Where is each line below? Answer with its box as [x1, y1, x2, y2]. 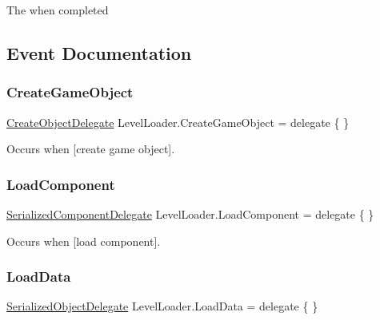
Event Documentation [6, 40, 192, 65]
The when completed [6, 2, 109, 18]
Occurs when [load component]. [6, 232, 161, 249]
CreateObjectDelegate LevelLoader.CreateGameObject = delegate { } [6, 113, 350, 130]
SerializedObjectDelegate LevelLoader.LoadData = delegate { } [6, 298, 318, 314]
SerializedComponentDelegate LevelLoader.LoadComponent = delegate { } [6, 206, 374, 222]
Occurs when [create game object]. [6, 140, 175, 157]
